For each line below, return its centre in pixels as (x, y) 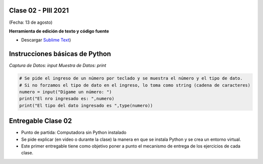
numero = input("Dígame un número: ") (66, 92)
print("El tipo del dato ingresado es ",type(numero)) (86, 105)
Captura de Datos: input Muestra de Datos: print (58, 66)
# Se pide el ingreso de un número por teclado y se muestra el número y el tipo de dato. (131, 78)
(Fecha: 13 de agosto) (31, 22)
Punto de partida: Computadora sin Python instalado (74, 132)
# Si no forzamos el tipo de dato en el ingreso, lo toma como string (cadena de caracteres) (135, 85)
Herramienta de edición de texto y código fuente (59, 31)
